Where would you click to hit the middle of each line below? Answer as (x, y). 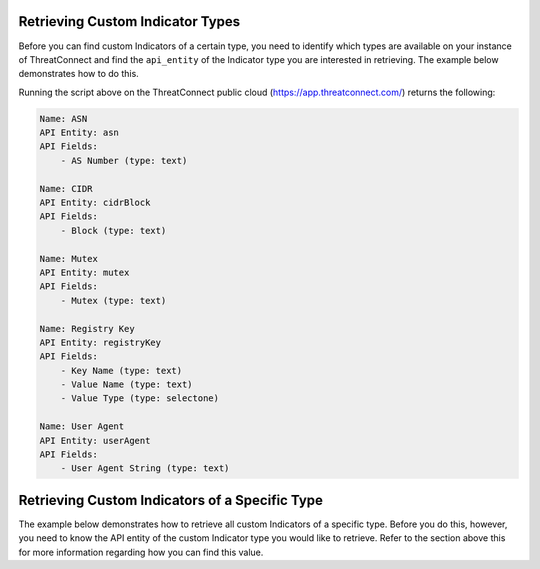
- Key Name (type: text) (121, 370)
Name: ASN (63, 118)
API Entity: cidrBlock (95, 203)
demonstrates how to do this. (78, 74)
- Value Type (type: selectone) (140, 398)
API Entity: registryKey (100, 342)
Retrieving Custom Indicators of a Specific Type (171, 500)
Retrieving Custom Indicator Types (129, 21)
